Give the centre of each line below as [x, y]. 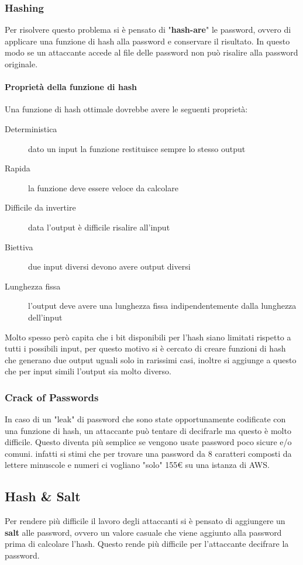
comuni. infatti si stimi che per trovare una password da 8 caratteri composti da [148, 453]
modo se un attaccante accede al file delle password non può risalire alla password [151, 52]
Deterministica [31, 128]
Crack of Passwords [52, 397]
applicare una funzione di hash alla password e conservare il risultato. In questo [147, 41]
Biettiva [19, 247]
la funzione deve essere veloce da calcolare [103, 187]
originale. [21, 64]
